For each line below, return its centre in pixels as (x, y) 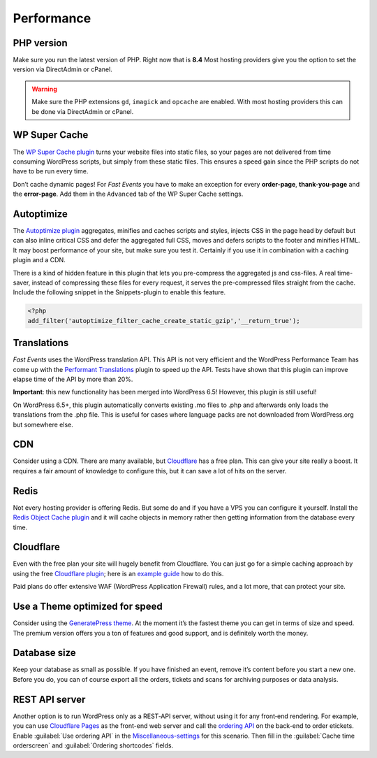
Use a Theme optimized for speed (88, 607)
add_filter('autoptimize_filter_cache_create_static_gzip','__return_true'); (164, 321)
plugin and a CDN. (39, 260)
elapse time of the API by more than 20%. (73, 379)
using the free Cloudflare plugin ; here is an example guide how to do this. (118, 573)
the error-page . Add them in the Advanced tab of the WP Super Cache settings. (128, 194)
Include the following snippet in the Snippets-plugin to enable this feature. (119, 292)
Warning (44, 89)
